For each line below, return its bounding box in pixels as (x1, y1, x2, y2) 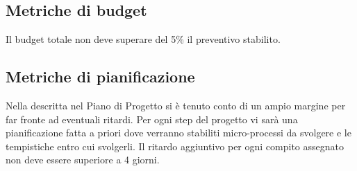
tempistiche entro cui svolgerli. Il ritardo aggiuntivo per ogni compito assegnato (6, 138, 344, 153)
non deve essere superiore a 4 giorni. (6, 152, 160, 167)
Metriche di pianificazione (6, 66, 195, 87)
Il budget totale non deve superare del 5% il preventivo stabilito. (6, 32, 281, 46)
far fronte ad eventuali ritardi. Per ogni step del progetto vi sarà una (6, 111, 298, 126)
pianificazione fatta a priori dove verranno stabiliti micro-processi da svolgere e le (6, 125, 351, 140)
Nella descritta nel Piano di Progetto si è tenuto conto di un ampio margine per (6, 98, 346, 112)
